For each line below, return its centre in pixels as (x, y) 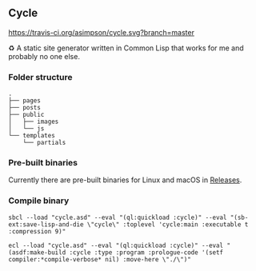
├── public (26, 115)
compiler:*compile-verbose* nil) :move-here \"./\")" (100, 259)
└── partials (44, 143)
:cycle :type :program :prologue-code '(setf (146, 252)
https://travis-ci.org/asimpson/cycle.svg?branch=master (101, 32)
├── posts (25, 108)
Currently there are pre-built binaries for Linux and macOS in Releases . (125, 180)
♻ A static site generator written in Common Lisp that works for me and (126, 48)
